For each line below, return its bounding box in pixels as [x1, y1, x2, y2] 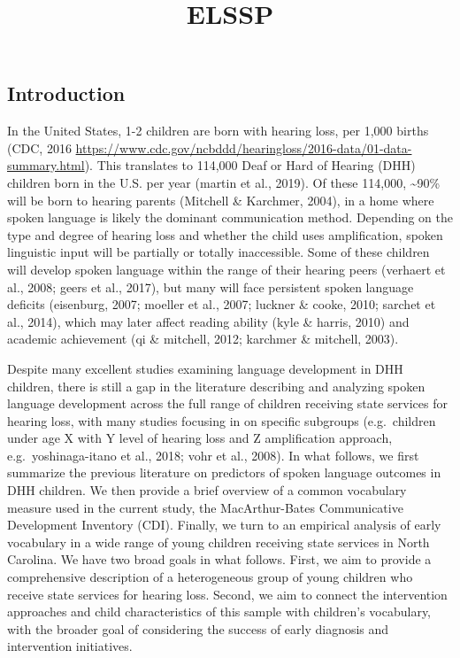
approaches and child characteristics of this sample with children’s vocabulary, [7, 602, 432, 621]
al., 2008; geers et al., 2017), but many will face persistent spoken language [7, 277, 414, 296]
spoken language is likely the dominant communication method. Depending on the [7, 208, 453, 227]
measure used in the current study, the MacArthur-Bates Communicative [7, 498, 403, 516]
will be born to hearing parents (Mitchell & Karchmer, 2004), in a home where [7, 190, 434, 209]
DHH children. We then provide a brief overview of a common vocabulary [7, 481, 407, 499]
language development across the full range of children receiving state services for [7, 394, 448, 413]
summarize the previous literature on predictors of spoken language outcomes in [7, 463, 441, 482]
